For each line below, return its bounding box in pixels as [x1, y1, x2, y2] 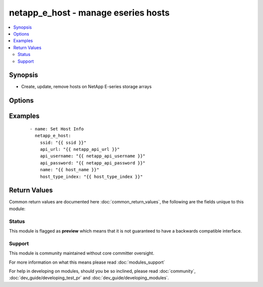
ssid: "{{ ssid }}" [39, 140, 87, 145]
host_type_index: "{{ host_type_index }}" [39, 174, 143, 179]
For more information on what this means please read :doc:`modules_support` [9, 259, 165, 265]
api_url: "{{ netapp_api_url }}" [39, 146, 120, 152]
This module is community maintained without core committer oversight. [9, 251, 154, 256]
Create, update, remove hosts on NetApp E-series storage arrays [21, 84, 152, 90]
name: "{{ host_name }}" [39, 167, 99, 173]
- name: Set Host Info [30, 126, 84, 131]
